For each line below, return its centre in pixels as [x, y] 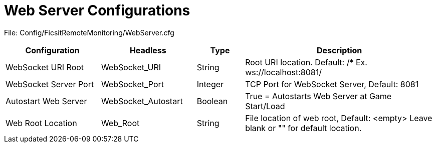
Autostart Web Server [46, 101]
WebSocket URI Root [45, 67]
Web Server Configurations [97, 10]
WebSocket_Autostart [142, 101]
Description [339, 50]
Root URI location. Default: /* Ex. [306, 62]
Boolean [212, 101]
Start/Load [265, 106]
